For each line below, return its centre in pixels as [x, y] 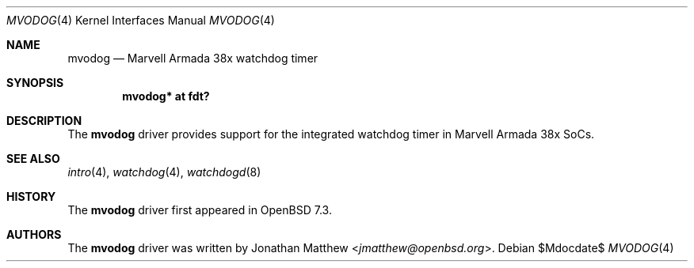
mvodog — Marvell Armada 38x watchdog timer [193, 58]
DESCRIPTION [44, 121]
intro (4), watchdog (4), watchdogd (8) [164, 172]
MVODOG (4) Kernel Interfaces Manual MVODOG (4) [141, 20]
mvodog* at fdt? [166, 96]
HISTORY [31, 196]
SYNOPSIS [35, 83]
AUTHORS [34, 234]
